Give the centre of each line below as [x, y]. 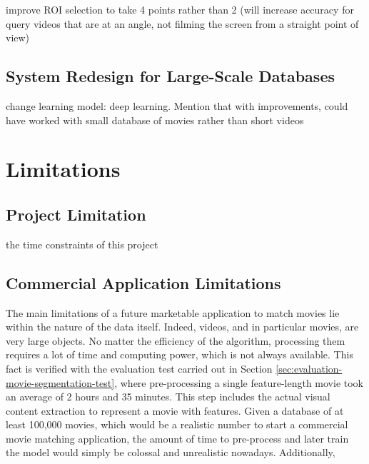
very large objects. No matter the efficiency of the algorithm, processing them [176, 340]
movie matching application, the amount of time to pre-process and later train [177, 438]
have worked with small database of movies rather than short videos [155, 120]
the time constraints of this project [82, 244]
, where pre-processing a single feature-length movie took [239, 382]
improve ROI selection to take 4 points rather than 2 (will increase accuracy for [180, 9]
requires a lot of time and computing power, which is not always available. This [180, 354]
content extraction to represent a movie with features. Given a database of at [175, 410]
